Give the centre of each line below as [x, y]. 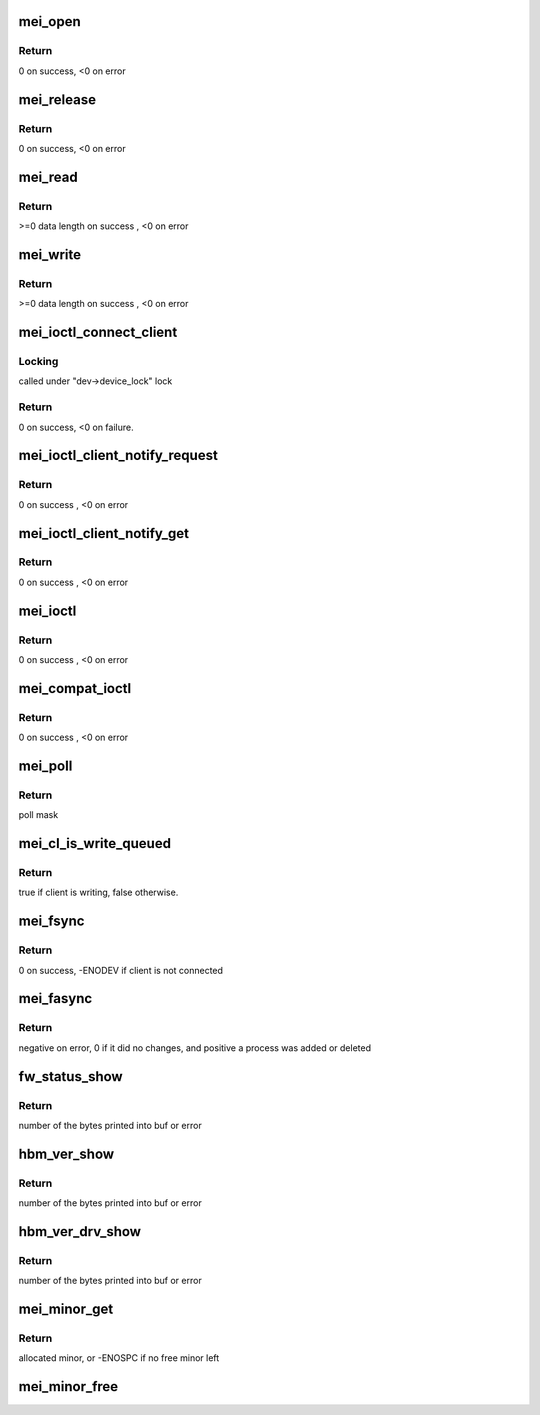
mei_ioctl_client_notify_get [104, 533]
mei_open [50, 21]
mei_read [48, 176]
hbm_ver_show [66, 1153]
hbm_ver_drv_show [80, 1231]
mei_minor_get [66, 1309]
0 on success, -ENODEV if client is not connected [121, 970]
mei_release [57, 99]
